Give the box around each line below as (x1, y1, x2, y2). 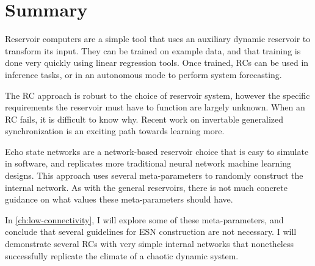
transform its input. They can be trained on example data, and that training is (5, 44, 301, 57)
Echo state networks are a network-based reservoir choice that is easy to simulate (5, 145, 309, 157)
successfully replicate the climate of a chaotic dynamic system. (5, 249, 239, 262)
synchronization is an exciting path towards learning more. (5, 124, 225, 137)
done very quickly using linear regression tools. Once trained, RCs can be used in (5, 56, 309, 69)
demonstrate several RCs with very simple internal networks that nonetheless (5, 237, 294, 250)
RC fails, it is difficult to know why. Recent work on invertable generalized (5, 112, 284, 125)
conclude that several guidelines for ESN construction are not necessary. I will (5, 225, 297, 238)
